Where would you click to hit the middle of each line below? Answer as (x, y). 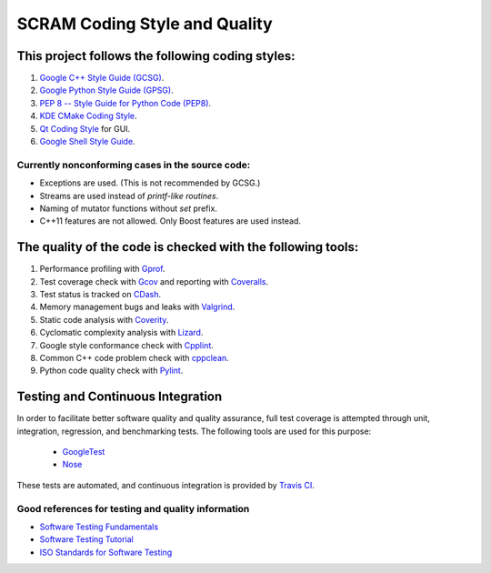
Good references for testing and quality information (133, 508)
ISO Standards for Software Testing (106, 552)
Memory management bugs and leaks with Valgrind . (137, 307)
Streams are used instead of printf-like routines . (129, 196)
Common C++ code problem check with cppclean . (134, 357)
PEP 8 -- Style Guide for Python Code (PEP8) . (125, 103)
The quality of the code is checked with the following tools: (188, 247)
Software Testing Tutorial (86, 539)
